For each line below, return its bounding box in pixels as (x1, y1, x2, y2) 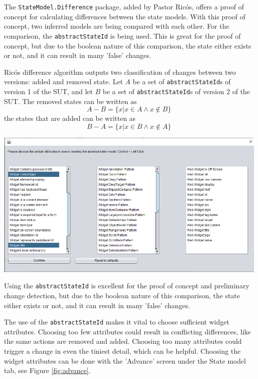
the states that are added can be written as (4, 113, 136, 123)
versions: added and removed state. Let (4, 76, 123, 87)
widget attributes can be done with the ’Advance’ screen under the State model (4, 355, 246, 366)
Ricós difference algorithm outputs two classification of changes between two (4, 66, 236, 77)
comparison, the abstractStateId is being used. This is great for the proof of (4, 30, 241, 41)
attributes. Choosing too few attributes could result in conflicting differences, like (4, 326, 251, 336)
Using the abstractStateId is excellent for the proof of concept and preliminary (4, 280, 250, 291)
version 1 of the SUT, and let (4, 86, 93, 96)
